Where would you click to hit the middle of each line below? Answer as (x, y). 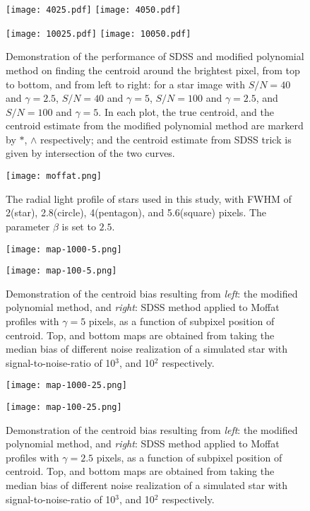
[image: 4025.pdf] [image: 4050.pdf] (94, 10)
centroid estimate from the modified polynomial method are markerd (155, 125)
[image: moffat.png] (54, 176)
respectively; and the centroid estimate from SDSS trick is (166, 139)
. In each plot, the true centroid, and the (186, 111)
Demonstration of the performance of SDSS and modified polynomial (155, 56)
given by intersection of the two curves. (90, 153)
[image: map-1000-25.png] (66, 386)
